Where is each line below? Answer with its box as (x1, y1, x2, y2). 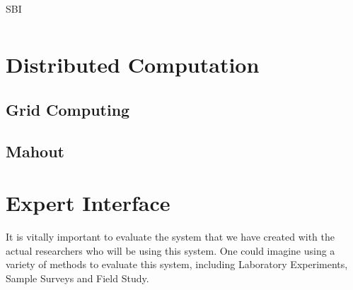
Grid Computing (6, 98, 130, 120)
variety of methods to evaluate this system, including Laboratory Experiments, (6, 257, 348, 272)
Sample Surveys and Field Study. (6, 270, 149, 285)
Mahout (6, 140, 64, 162)
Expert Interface (6, 188, 170, 217)
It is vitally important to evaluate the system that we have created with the (6, 229, 335, 244)
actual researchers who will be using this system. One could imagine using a (6, 243, 335, 258)
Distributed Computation (6, 50, 260, 79)
